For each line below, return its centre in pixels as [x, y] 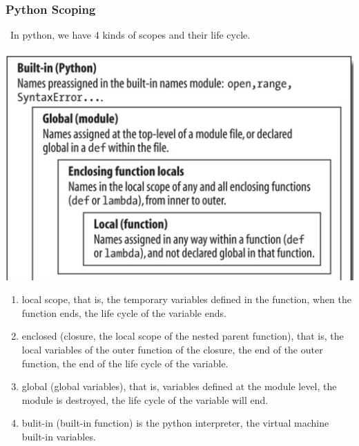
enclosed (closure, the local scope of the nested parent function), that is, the [183, 336]
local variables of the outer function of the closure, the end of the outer [172, 349]
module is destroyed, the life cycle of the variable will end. [145, 399]
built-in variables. [59, 436]
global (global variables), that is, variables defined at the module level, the [179, 386]
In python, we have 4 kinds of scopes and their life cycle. [130, 35]
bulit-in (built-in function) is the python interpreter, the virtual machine [175, 423]
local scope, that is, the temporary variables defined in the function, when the [186, 299]
